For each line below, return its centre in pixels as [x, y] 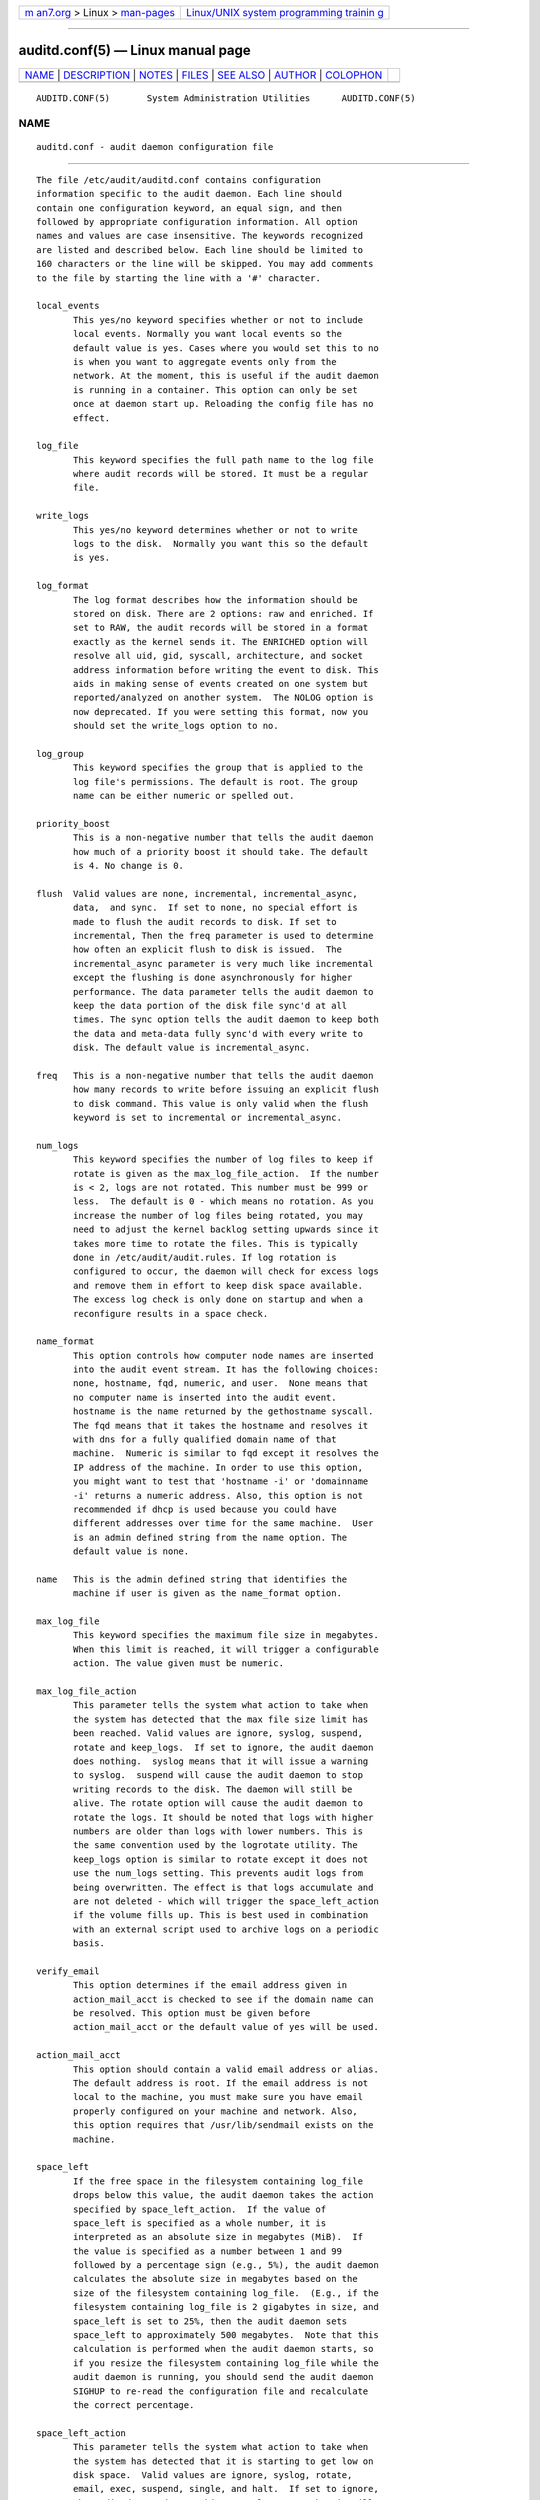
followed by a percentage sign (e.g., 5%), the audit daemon [226, 2265]
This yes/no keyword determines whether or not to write [216, 529]
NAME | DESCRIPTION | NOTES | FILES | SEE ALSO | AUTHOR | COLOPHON [203, 75]
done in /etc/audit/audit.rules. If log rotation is [205, 1257]
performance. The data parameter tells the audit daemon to [223, 991]
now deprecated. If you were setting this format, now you [221, 711]
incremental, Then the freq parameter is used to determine [223, 935]
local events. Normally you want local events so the [207, 334]
